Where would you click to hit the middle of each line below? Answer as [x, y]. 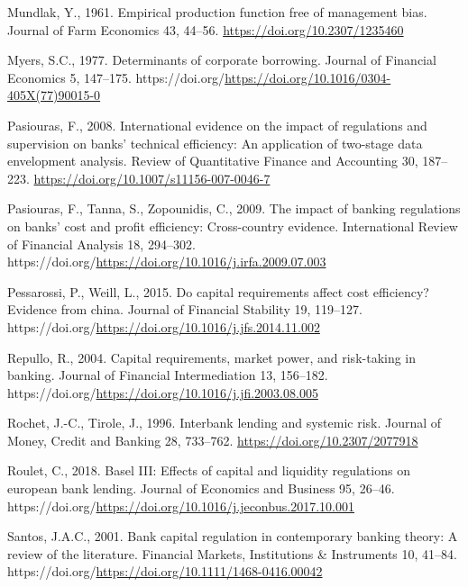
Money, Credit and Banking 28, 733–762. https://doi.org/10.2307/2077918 [213, 440]
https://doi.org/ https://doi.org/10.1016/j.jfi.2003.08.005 [163, 392]
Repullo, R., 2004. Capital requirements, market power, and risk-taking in [212, 357]
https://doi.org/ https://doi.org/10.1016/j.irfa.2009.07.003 [167, 262]
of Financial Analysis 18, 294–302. [101, 244]
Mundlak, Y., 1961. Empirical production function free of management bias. [217, 12]
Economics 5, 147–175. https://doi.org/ [116, 77]
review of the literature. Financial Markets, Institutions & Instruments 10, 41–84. [232, 553]
